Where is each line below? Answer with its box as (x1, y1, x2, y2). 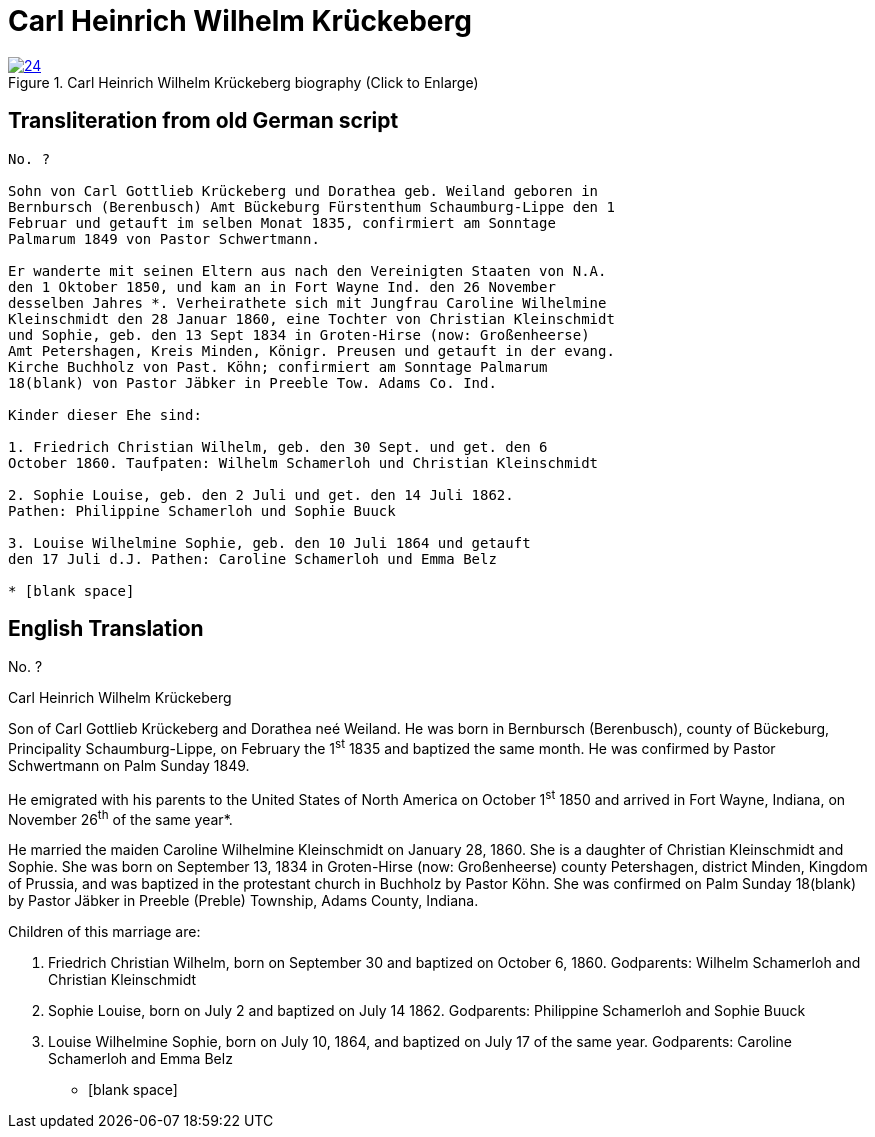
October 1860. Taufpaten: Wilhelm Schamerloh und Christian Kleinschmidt (8, 454, 599, 471)
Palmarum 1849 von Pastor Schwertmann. (8, 230, 320, 247)
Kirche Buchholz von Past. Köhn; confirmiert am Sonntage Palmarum (8, 358, 548, 375)
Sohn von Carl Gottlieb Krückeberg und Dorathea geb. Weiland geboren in (8, 182, 599, 199)
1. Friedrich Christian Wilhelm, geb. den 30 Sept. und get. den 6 (8, 438, 548, 455)
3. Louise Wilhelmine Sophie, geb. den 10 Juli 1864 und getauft (8, 534, 531, 551)
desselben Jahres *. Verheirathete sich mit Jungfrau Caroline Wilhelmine (8, 294, 607, 311)
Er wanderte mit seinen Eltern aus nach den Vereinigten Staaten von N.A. (8, 262, 607, 279)
